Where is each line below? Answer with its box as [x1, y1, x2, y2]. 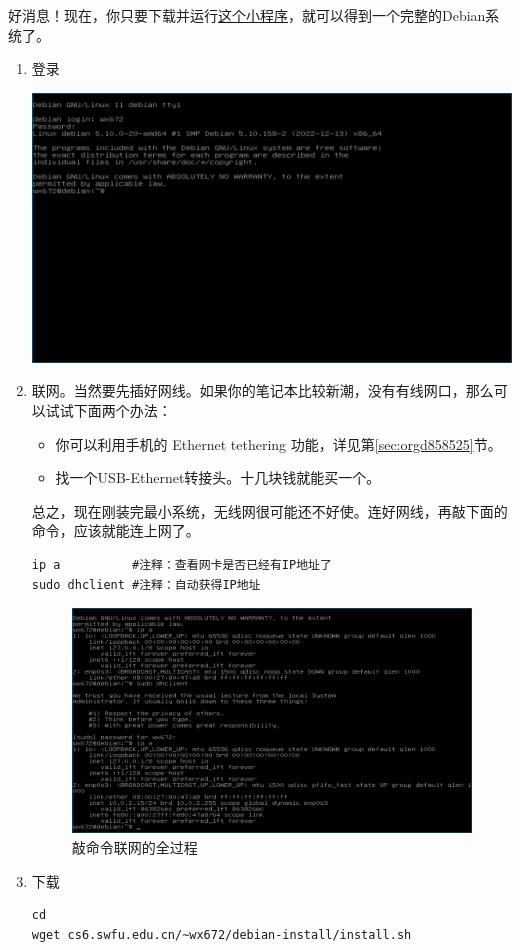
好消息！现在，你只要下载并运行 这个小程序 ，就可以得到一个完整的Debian [8, 5, 486, 25]
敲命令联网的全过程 [71, 836, 198, 857]
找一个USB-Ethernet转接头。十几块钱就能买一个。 [55, 467, 381, 488]
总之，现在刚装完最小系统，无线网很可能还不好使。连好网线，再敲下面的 [31, 500, 508, 521]
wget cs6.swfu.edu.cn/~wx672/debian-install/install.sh [31, 927, 412, 942]
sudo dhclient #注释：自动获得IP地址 [31, 577, 261, 592]
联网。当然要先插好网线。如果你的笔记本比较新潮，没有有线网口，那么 [31, 380, 494, 401]
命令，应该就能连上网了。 [31, 520, 200, 541]
